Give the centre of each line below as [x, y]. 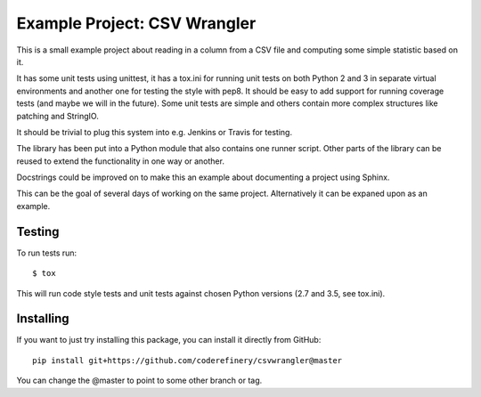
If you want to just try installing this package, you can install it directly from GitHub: [169, 340]
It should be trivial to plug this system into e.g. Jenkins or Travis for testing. [155, 132]
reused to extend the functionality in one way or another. [120, 161]
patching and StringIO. [58, 116]
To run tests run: [47, 253]
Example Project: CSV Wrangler [136, 23]
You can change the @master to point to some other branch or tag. [139, 381]
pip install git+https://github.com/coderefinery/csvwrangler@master [188, 360]
